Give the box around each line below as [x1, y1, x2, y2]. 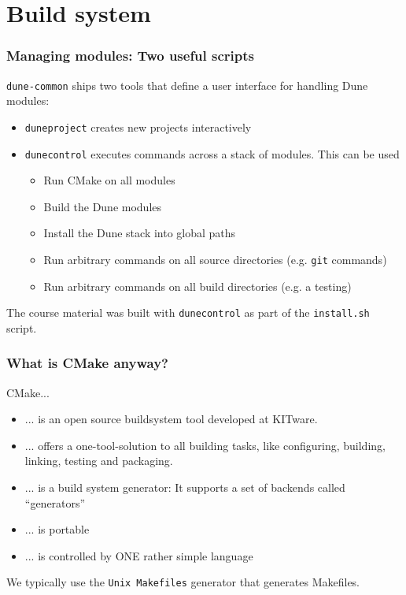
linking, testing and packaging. [24, 452, 173, 469]
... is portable [24, 521, 90, 537]
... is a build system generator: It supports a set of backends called [24, 479, 345, 496]
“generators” [24, 494, 86, 511]
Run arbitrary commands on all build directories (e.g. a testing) [43, 277, 352, 294]
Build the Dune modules [43, 198, 162, 214]
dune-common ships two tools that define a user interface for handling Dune [6, 76, 368, 93]
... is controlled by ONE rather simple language [24, 547, 253, 563]
